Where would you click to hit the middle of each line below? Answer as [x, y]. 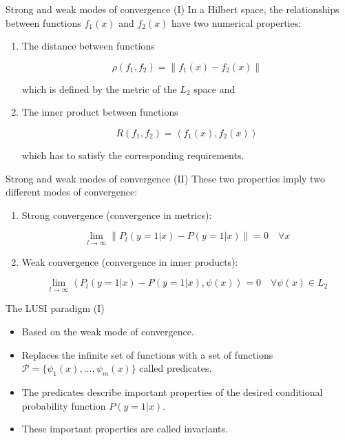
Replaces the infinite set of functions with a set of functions [147, 354]
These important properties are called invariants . [125, 429]
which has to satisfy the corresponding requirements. [133, 155]
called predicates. [176, 368]
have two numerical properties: [237, 22]
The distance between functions [88, 46]
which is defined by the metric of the [99, 88]
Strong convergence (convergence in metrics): [117, 214]
